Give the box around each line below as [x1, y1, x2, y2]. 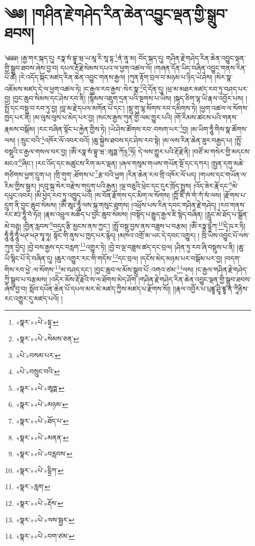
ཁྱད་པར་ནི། [4, 112, 31, 122]
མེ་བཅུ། [4, 220, 21, 231]
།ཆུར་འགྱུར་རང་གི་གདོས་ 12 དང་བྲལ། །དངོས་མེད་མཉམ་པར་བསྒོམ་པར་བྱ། [54, 252, 222, 263]
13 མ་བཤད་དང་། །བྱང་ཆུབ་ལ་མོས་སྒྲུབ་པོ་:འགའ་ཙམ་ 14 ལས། [55, 263, 194, 275]
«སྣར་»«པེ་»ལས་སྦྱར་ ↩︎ [16, 514, 75, 524]
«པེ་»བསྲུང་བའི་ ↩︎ [16, 366, 60, 377]
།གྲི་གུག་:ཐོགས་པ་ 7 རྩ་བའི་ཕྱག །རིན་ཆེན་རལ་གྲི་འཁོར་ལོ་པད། [53, 167, 197, 179]
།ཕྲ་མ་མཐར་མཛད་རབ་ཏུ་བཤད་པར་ [165, 83, 249, 94]
